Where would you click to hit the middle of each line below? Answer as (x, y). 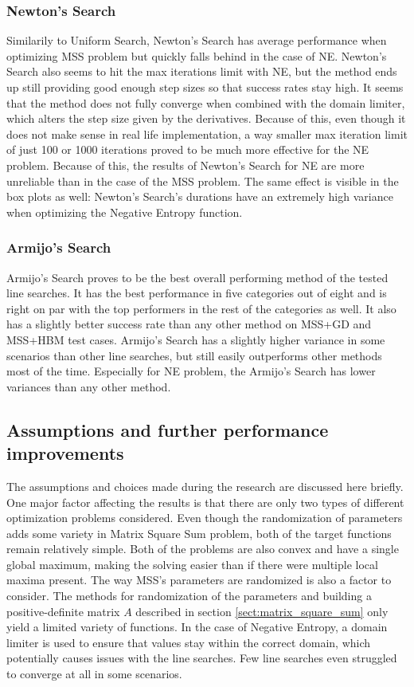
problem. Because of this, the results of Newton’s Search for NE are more (186, 165)
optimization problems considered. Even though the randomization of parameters (205, 518)
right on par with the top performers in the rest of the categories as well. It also (201, 308)
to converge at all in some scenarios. (94, 674)
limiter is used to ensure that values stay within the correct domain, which (189, 642)
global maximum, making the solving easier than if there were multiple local (192, 564)
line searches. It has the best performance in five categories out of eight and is (197, 293)
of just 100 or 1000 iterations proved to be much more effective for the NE (188, 149)
